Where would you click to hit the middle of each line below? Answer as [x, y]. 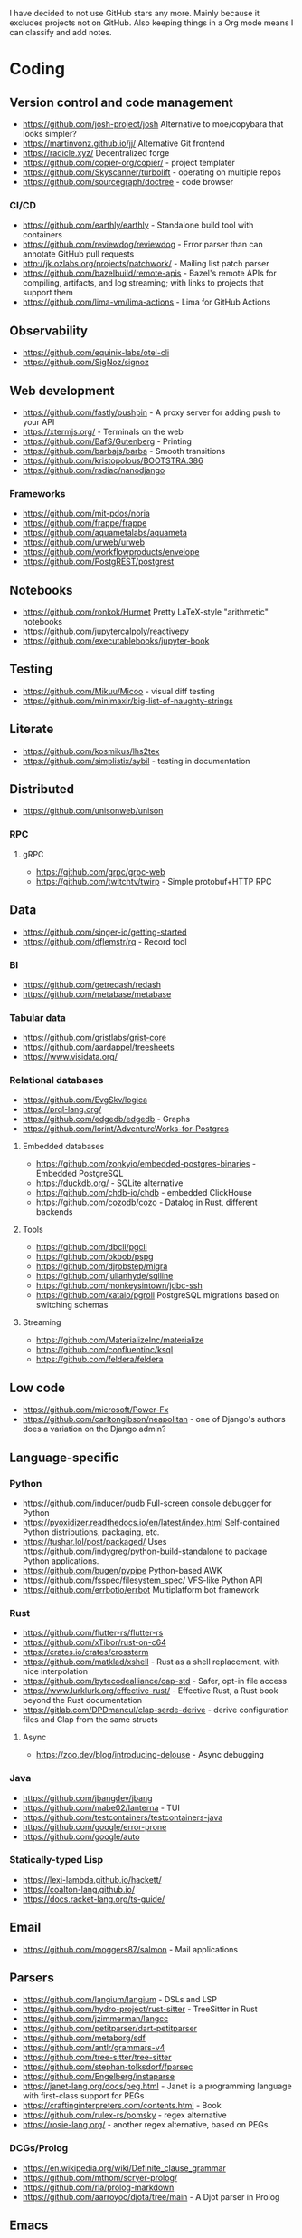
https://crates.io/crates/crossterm [85, 1652]
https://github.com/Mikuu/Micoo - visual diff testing [118, 691]
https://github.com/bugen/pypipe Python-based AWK [123, 1570]
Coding [38, 69]
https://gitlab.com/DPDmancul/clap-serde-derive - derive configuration [156, 1710]
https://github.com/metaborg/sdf [84, 2038]
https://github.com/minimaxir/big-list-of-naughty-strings [127, 701]
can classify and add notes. [61, 32]
